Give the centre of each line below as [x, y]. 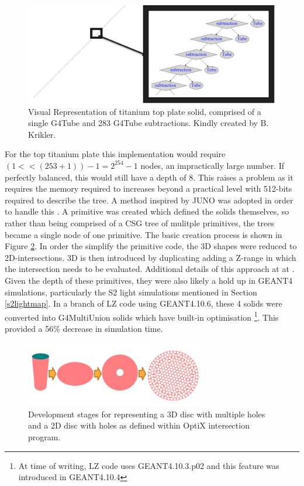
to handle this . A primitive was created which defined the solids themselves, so [147, 211]
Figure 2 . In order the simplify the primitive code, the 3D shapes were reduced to [151, 246]
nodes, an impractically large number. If [213, 165]
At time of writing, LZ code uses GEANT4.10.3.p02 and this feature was [149, 465]
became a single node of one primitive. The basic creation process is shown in [144, 234]
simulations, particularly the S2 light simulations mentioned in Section [131, 292]
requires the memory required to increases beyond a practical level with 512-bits [148, 188]
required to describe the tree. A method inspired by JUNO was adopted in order [149, 200]
